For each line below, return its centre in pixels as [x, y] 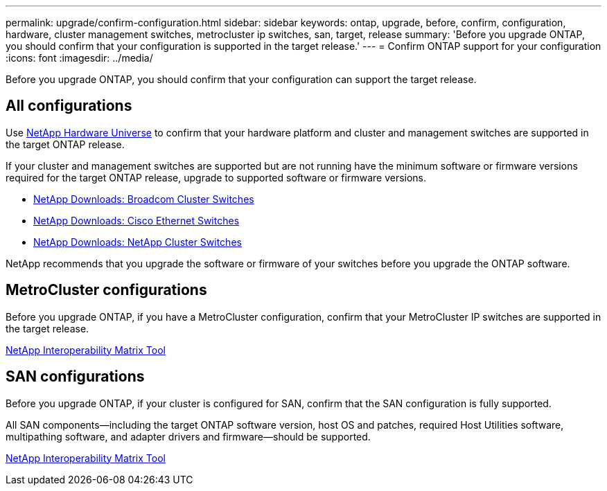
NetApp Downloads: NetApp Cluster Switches [138, 242]
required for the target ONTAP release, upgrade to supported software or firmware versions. [216, 177]
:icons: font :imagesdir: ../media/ [79, 58]
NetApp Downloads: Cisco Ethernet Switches [137, 220]
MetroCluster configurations [106, 290]
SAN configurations [75, 377]
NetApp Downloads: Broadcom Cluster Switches [144, 199]
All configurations [69, 106]
